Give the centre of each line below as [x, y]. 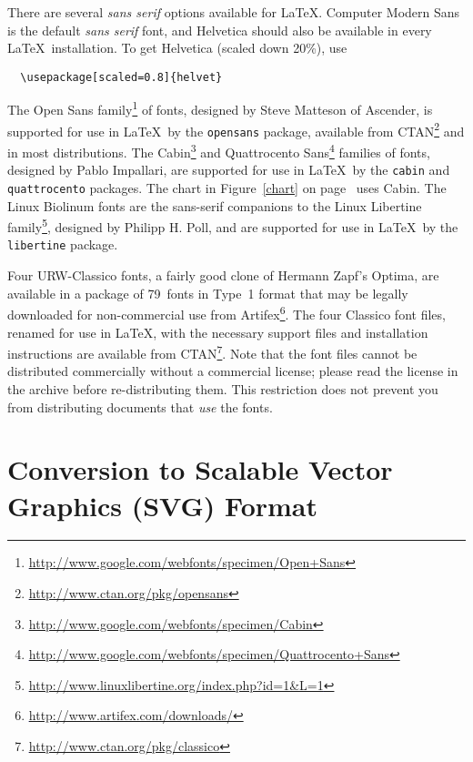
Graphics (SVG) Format [163, 505]
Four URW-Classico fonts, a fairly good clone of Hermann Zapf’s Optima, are [223, 275]
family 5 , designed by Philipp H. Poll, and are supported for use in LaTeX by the [233, 225]
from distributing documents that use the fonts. [140, 406]
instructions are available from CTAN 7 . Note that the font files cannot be [212, 352]
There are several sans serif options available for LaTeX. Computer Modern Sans [234, 12]
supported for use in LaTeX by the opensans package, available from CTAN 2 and [236, 129]
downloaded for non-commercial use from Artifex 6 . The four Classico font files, [226, 313]
